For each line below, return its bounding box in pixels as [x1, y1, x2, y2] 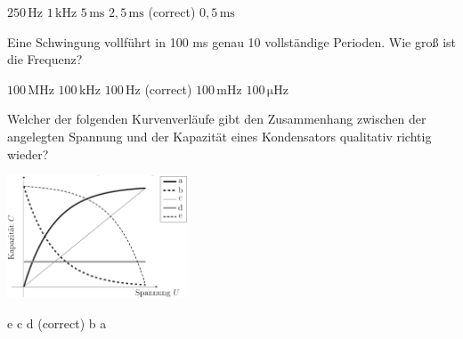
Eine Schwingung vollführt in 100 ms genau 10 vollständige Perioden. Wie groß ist [7, 32, 456, 51]
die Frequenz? [7, 50, 83, 69]
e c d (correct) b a [7, 313, 107, 332]
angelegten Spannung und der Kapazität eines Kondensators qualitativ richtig [7, 126, 432, 145]
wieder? [7, 144, 49, 163]
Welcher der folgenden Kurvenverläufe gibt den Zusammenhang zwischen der [7, 109, 426, 128]
